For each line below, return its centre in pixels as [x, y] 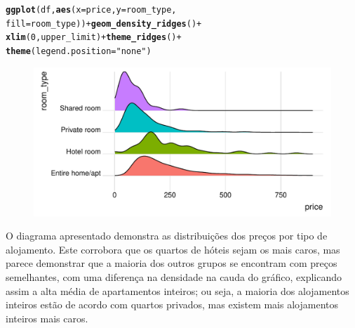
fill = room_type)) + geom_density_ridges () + [104, 24]
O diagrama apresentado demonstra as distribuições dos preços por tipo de [167, 236]
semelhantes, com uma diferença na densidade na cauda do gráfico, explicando [174, 277]
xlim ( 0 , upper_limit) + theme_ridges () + [94, 38]
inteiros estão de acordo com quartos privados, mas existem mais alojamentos [172, 304]
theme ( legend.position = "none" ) [79, 51]
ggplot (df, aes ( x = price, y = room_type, [91, 10]
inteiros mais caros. [47, 318]
